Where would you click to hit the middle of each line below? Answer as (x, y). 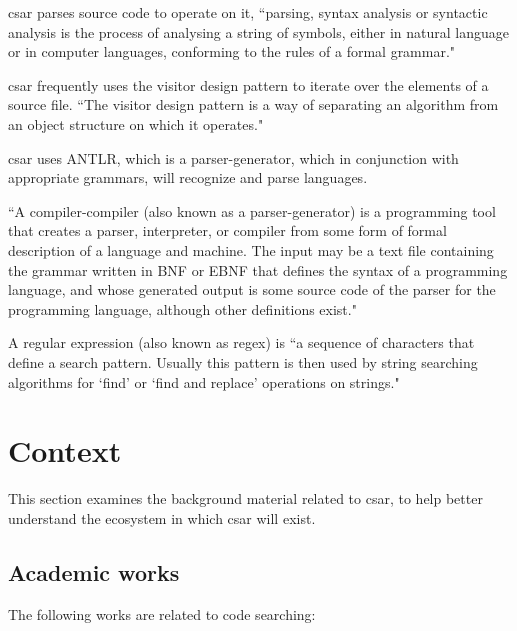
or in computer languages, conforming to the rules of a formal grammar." (232, 51)
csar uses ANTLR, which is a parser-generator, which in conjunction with (233, 157)
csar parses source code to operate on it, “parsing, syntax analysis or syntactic (248, 12)
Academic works (94, 571)
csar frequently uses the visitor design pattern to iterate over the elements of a (248, 84)
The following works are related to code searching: (162, 613)
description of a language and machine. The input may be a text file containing (251, 249)
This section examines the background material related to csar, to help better (245, 498)
